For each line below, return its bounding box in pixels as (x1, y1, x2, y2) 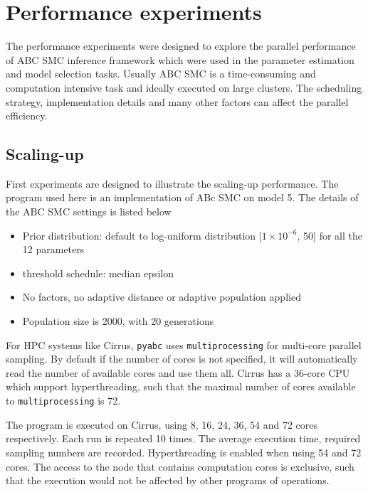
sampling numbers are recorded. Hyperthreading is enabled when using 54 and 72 (6, 444, 362, 459)
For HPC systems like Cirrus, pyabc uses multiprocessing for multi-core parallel (6, 337, 362, 352)
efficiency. (6, 108, 48, 123)
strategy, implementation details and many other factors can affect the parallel (6, 94, 349, 109)
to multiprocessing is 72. (6, 393, 121, 408)
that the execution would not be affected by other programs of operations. (6, 473, 330, 488)
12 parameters (22, 242, 85, 257)
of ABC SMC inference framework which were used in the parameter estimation (6, 52, 354, 67)
